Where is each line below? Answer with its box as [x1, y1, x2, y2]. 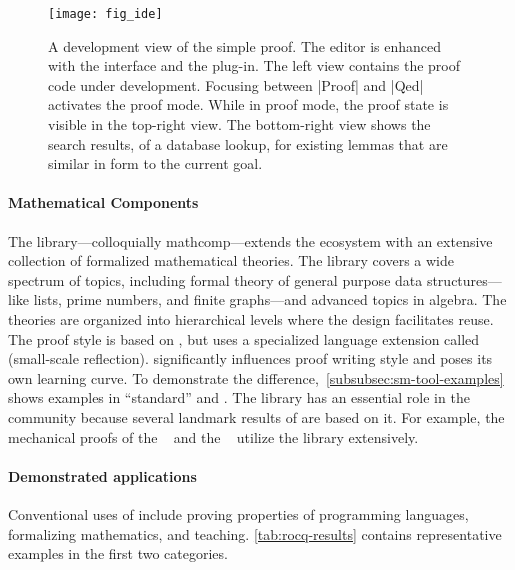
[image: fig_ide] [48, 7, 163, 21]
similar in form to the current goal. [48, 153, 263, 174]
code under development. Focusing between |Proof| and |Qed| [48, 74, 424, 95]
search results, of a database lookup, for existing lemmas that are [48, 133, 448, 154]
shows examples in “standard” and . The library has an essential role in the [8, 387, 470, 408]
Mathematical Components [8, 192, 199, 213]
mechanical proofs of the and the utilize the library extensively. [8, 426, 419, 447]
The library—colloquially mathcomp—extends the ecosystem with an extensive [8, 230, 493, 251]
